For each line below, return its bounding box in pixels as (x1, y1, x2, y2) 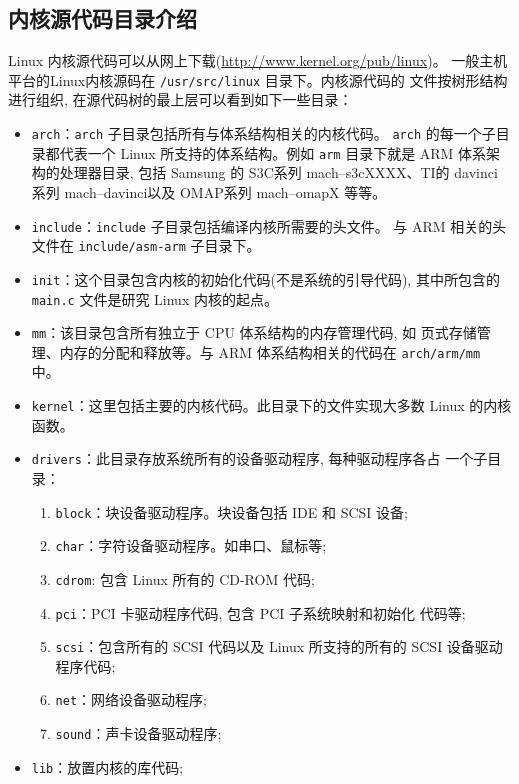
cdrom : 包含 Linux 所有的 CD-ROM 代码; (55, 568, 315, 589)
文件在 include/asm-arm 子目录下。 (31, 235, 261, 256)
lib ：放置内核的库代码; (31, 756, 184, 777)
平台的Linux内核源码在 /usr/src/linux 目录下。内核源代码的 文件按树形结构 (8, 69, 508, 90)
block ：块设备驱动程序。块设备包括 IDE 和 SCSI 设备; (55, 501, 408, 522)
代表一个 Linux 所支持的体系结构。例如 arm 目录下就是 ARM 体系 (59, 142, 487, 163)
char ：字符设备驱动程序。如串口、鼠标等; (55, 535, 327, 556)
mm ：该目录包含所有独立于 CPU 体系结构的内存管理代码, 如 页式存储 (31, 322, 477, 343)
